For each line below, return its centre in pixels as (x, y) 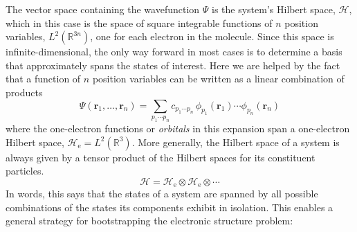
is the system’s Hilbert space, (274, 9)
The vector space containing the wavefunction (103, 9)
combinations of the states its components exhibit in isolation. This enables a (170, 207)
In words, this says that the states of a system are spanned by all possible (162, 194)
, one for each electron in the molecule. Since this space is (212, 36)
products (24, 92)
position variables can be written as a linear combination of (218, 79)
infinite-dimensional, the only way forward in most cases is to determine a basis (174, 52)
